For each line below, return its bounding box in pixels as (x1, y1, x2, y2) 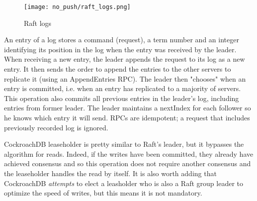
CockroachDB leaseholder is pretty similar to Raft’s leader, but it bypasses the (4, 139, 244, 149)
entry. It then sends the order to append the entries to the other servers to (4, 64, 231, 74)
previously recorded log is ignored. (4, 122, 108, 132)
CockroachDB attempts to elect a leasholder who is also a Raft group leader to (4, 178, 243, 188)
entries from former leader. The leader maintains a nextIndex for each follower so (4, 102, 251, 113)
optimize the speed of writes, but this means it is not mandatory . (4, 188, 202, 198)
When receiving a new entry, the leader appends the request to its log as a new (4, 54, 245, 64)
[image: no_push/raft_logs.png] (24, 3, 131, 10)
